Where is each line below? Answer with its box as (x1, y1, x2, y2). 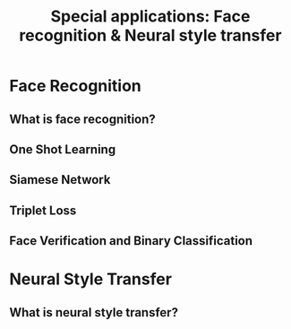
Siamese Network (9, 172, 111, 187)
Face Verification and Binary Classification (9, 233, 253, 248)
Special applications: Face (50, 6, 251, 27)
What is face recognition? (9, 111, 157, 126)
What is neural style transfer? (9, 305, 179, 320)
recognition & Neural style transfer (19, 25, 282, 46)
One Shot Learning (9, 142, 116, 157)
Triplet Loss (9, 203, 77, 218)
